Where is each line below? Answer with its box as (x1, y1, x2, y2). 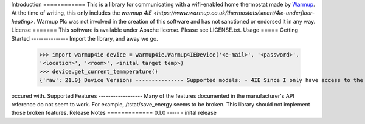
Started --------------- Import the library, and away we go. (11, 35, 158, 42)
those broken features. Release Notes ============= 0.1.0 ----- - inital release (11, 109, 217, 117)
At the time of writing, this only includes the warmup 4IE (11, 9, 152, 16)
